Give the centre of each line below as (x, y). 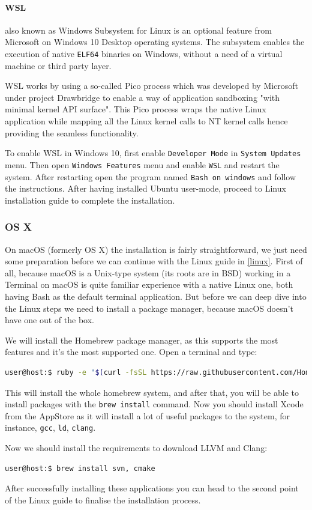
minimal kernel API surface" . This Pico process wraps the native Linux (136, 109)
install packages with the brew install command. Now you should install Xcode (154, 404)
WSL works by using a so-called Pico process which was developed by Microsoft (152, 86)
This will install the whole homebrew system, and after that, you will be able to (152, 392)
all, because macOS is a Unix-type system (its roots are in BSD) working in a (148, 272)
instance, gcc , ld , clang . (50, 427)
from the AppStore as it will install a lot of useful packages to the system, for (148, 415)
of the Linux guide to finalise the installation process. (103, 499)
